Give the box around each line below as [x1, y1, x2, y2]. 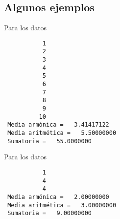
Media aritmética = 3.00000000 [7, 201, 117, 209]
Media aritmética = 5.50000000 [7, 130, 117, 137]
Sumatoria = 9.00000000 [7, 210, 92, 217]
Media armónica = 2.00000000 [7, 193, 109, 200]
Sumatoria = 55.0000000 [7, 137, 92, 145]
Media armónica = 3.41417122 [7, 121, 109, 129]
